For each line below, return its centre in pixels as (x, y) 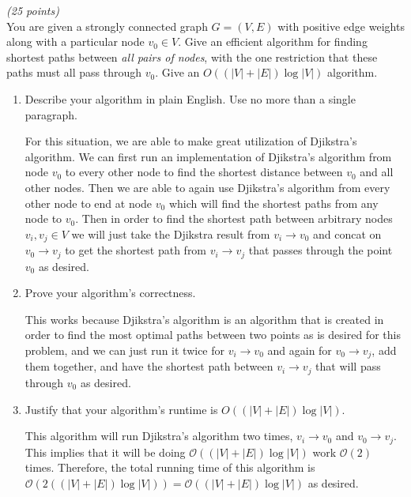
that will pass (348, 366)
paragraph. (51, 114)
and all (377, 172)
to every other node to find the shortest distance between (204, 172)
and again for (300, 350)
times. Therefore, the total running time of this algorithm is (170, 467)
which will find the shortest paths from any (273, 203)
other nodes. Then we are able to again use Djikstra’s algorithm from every (207, 187)
